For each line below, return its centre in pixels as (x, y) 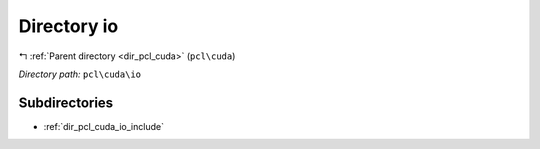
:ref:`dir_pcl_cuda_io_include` (104, 126)
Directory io (68, 26)
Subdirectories (66, 102)
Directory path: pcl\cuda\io (80, 74)
